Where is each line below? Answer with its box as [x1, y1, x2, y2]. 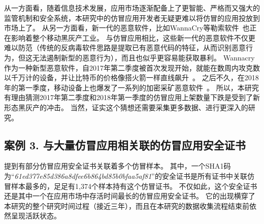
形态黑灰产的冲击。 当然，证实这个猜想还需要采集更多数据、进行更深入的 [4, 102, 248, 112]
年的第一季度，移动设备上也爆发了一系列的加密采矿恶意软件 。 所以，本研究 [4, 82, 259, 92]
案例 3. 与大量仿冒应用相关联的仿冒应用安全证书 [4, 137, 246, 152]
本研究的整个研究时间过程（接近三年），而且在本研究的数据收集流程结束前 [4, 200, 249, 211]
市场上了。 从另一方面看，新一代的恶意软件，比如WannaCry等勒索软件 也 [4, 22, 250, 33]
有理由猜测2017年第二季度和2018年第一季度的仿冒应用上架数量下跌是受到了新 [4, 92, 260, 103]
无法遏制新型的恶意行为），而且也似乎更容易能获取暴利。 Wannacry [32, 52, 255, 62]
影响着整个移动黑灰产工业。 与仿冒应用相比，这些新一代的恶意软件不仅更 [11, 32, 255, 43]
